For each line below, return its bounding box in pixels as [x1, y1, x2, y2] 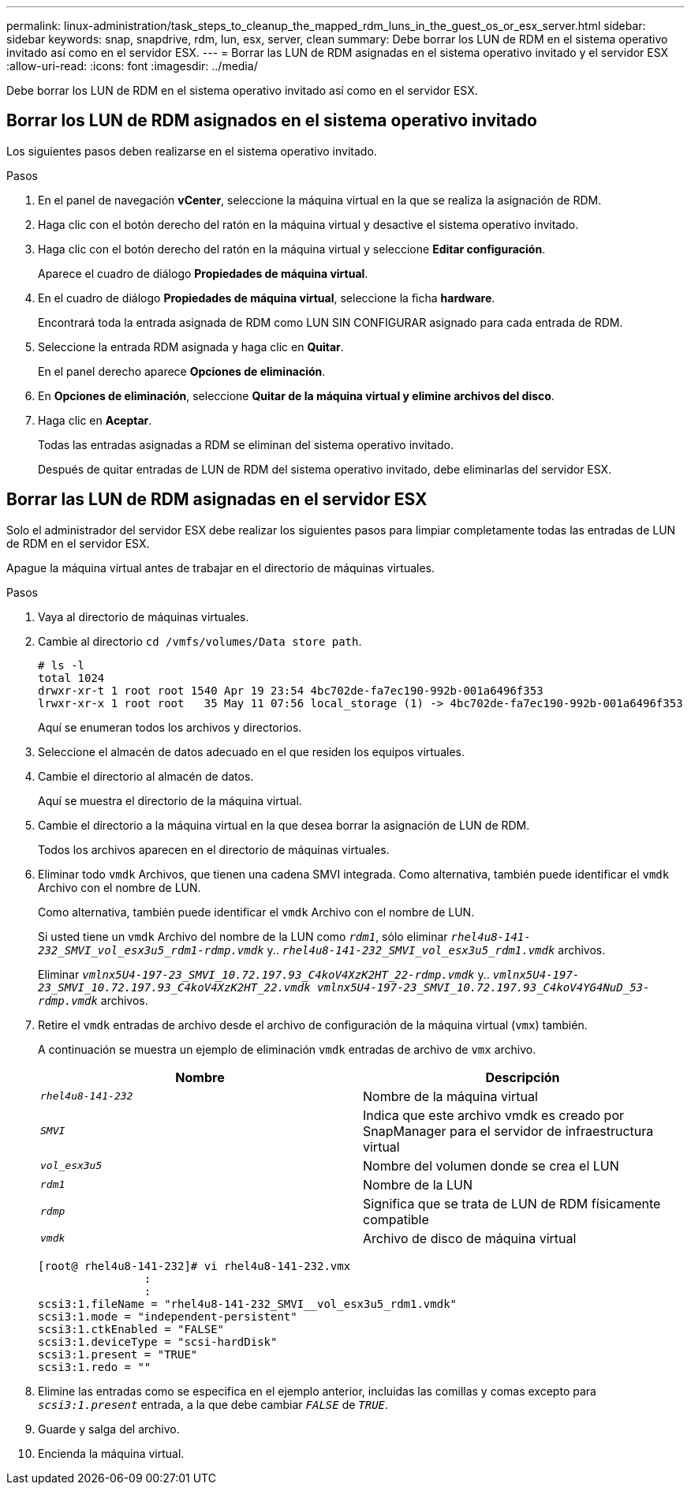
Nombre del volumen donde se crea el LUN [363, 1157, 619, 1174]
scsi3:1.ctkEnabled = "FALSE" [38, 1322, 225, 1336]
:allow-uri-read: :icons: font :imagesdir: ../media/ [6, 59, 258, 73]
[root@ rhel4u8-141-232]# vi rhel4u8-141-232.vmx [38, 1259, 351, 1272]
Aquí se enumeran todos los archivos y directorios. [38, 720, 302, 734]
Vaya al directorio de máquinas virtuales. [38, 609, 249, 624]
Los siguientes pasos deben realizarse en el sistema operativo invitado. [6, 144, 377, 158]
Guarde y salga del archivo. [38, 1422, 180, 1436]
